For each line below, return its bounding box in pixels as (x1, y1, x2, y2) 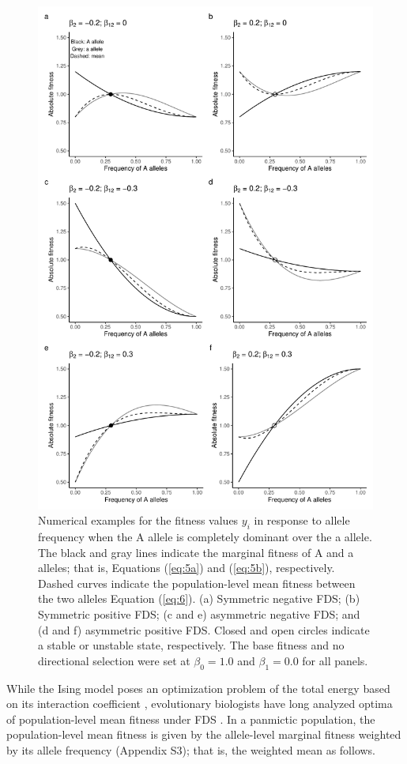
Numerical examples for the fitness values (38, 512, 239, 529)
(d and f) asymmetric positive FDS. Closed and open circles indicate (38, 621, 370, 638)
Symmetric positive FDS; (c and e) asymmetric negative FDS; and (38, 605, 360, 622)
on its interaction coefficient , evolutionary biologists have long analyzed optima (6, 695, 393, 712)
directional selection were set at (38, 652, 190, 668)
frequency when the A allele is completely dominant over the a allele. (38, 529, 372, 544)
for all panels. (302, 652, 368, 668)
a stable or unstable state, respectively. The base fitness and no (38, 637, 345, 653)
